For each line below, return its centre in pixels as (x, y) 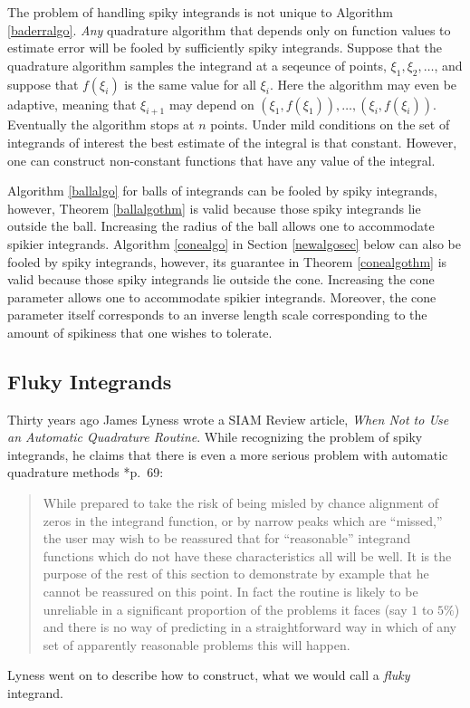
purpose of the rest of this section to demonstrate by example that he (236, 574)
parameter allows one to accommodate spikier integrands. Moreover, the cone (222, 297)
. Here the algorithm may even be (363, 84)
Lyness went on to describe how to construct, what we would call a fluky (209, 675)
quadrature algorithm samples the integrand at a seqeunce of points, (197, 65)
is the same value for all (190, 84)
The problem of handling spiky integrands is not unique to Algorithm (200, 12)
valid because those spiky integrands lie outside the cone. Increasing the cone (221, 279)
